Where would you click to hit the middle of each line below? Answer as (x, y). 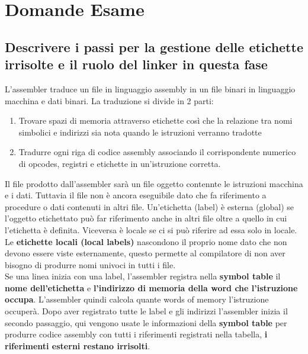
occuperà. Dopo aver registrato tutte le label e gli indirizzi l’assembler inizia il (146, 311)
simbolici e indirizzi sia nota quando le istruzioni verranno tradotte (140, 132)
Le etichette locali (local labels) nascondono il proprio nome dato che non (146, 241)
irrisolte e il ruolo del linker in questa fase (136, 64)
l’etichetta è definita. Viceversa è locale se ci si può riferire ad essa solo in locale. (151, 229)
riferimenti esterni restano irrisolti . (78, 345)
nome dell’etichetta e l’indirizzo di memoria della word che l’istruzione (151, 287)
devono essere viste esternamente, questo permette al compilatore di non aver (145, 253)
